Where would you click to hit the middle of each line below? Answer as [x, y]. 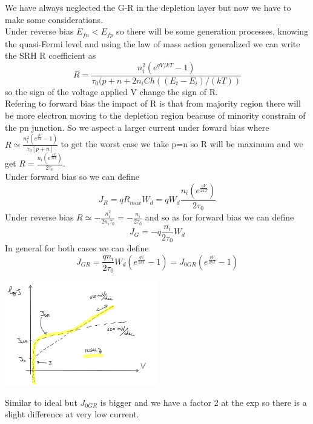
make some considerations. [54, 19]
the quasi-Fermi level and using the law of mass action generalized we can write [153, 43]
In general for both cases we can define [77, 248]
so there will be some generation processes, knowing [213, 31]
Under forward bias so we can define [72, 177]
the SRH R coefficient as [51, 55]
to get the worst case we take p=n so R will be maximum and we [182, 144]
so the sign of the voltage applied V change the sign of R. [111, 91]
